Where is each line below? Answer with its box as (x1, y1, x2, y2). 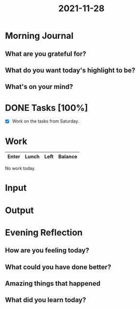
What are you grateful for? (5, 50, 86, 58)
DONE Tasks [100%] (5, 102, 88, 113)
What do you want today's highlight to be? (5, 66, 136, 74)
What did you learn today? (5, 296, 86, 304)
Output (5, 205, 34, 216)
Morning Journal (5, 30, 74, 41)
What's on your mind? (5, 83, 74, 91)
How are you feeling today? (5, 246, 90, 254)
